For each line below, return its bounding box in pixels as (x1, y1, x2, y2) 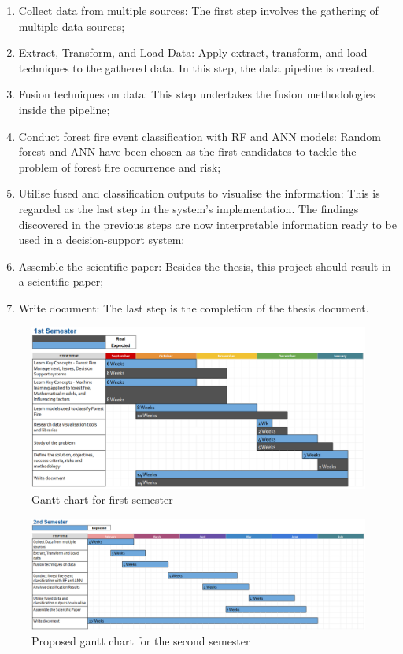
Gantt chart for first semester (31, 491, 173, 508)
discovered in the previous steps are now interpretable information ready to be (18, 216, 397, 232)
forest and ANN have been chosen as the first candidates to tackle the (18, 143, 357, 160)
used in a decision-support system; (18, 231, 185, 248)
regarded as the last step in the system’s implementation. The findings (18, 200, 359, 216)
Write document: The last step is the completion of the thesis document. (18, 299, 369, 316)
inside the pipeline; (18, 101, 110, 117)
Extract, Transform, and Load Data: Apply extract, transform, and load (18, 44, 368, 61)
